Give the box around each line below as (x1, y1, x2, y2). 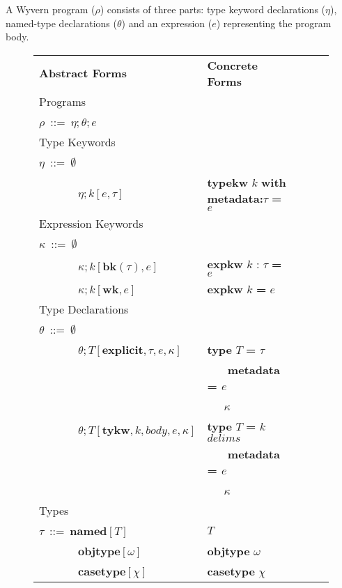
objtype (207, 542, 250, 559)
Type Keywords (39, 133, 116, 150)
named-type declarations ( (6, 15, 117, 30)
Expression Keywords (39, 215, 143, 231)
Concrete (207, 56, 258, 73)
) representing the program (216, 15, 332, 30)
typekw (207, 173, 249, 190)
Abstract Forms (39, 65, 127, 82)
